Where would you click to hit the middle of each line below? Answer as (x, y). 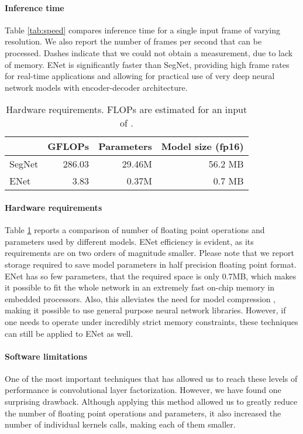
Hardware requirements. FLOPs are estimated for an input (127, 110)
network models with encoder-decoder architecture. (96, 87)
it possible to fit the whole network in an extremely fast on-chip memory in (140, 287)
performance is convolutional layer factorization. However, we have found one (143, 390)
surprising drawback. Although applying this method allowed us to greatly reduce (151, 401)
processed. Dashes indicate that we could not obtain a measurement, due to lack (149, 52)
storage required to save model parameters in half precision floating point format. (151, 264)
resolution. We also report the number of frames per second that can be (133, 41)
